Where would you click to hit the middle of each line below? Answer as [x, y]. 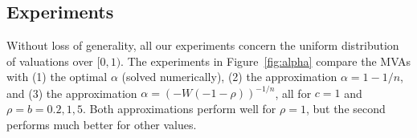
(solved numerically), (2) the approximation [229, 77]
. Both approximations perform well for [179, 109]
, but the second [345, 109]
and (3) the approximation [72, 93]
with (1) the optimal [57, 77]
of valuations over [50, 61]
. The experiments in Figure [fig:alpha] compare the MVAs [266, 61]
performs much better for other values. [102, 124]
